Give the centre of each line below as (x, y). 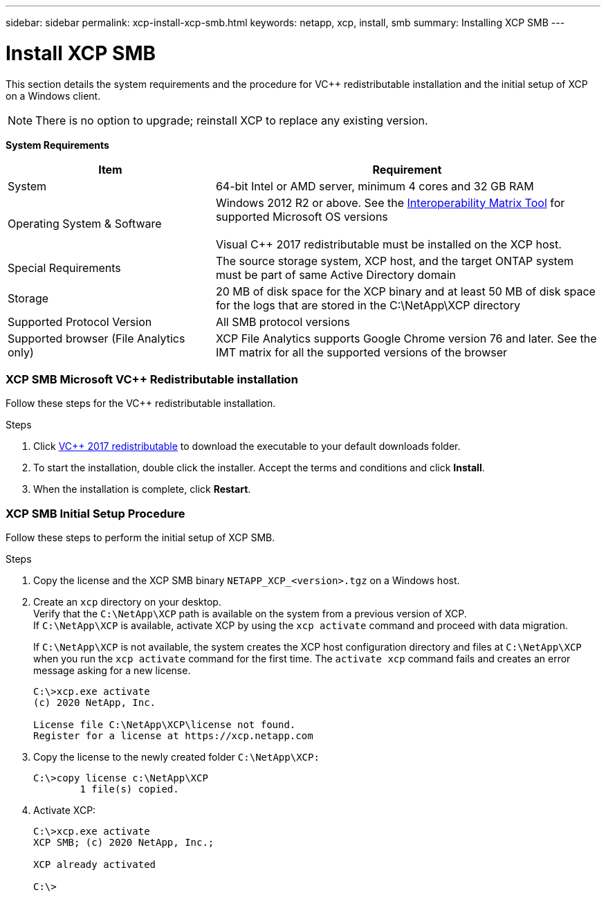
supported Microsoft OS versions (302, 216)
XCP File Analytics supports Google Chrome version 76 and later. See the (406, 338)
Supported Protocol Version (80, 321)
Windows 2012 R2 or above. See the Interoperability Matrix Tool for (390, 202)
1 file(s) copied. (129, 789)
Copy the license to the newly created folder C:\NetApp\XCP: (176, 757)
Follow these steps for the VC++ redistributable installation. (141, 404)
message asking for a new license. (112, 670)
